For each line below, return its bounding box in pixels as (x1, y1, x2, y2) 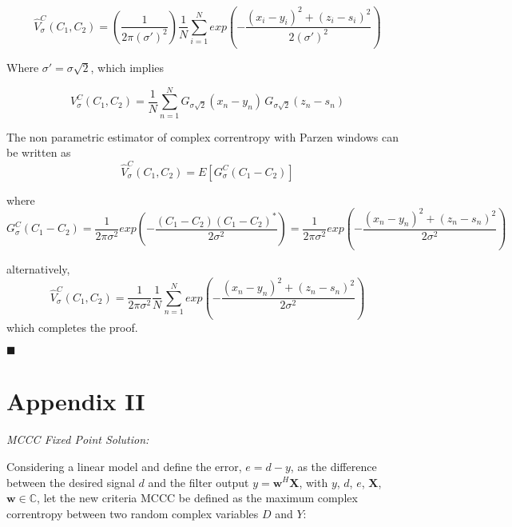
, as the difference (290, 457, 377, 474)
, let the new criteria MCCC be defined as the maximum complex (37, 489, 358, 506)
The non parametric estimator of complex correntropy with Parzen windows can (6, 128, 399, 145)
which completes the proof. (6, 318, 138, 335)
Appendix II (6, 385, 145, 417)
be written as (6, 144, 71, 161)
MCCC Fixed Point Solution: (6, 431, 149, 448)
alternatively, (6, 261, 70, 277)
